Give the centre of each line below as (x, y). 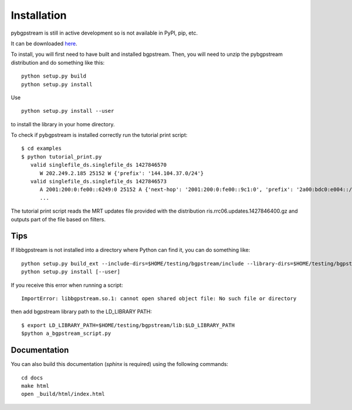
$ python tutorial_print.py (62, 157)
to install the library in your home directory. (63, 124)
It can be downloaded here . (44, 43)
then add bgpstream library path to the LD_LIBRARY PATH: (81, 312)
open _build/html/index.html (63, 394)
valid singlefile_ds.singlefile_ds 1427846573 (99, 182)
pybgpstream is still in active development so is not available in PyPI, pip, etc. (104, 33)
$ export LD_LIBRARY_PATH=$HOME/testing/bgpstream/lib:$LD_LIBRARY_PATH (128, 325)
